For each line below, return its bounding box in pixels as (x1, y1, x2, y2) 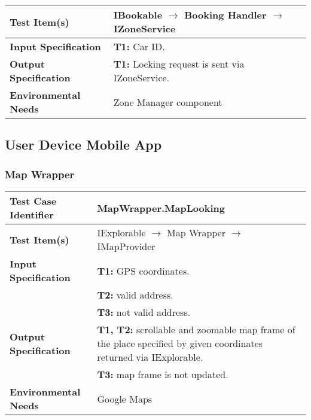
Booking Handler (184, 8, 267, 22)
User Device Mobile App (5, 135, 162, 154)
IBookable (113, 8, 163, 22)
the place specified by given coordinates (97, 336, 263, 350)
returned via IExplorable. (97, 350, 203, 364)
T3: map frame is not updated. (97, 367, 228, 381)
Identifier (10, 208, 54, 221)
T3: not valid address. (97, 305, 191, 319)
